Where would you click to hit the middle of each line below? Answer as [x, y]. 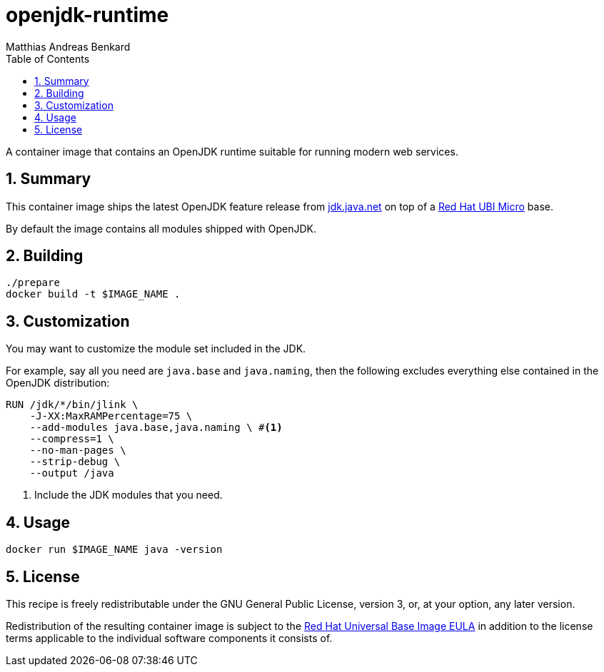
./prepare [33, 283]
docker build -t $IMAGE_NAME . [93, 294]
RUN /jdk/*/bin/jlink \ [72, 405]
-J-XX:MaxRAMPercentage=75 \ [111, 416]
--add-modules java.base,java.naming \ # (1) [156, 428]
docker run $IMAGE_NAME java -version [114, 550]
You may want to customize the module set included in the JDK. [156, 349]
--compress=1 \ [72, 439]
